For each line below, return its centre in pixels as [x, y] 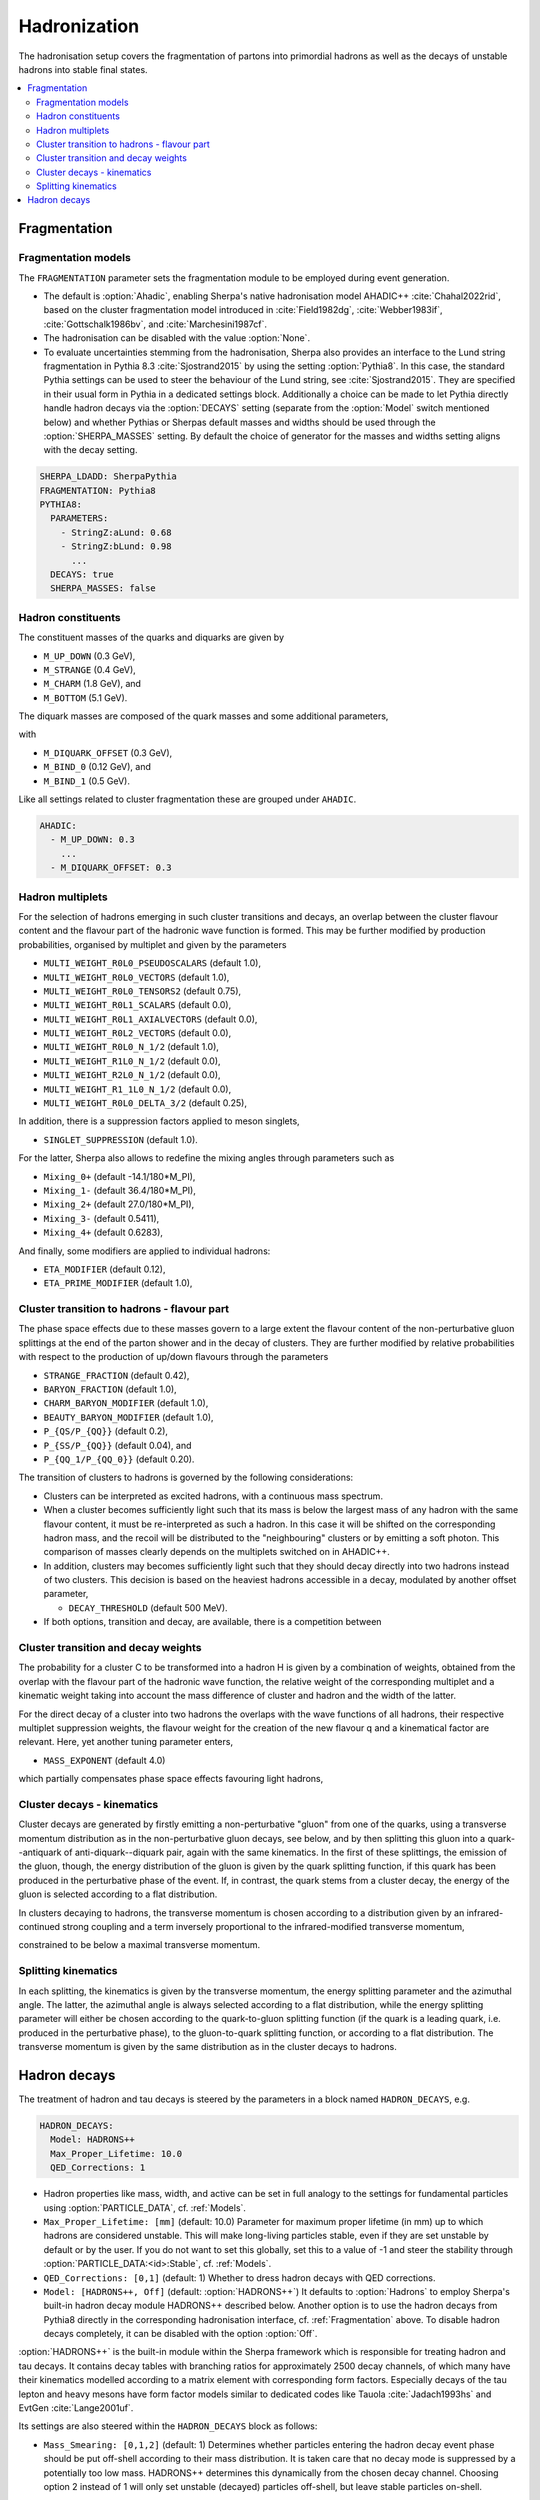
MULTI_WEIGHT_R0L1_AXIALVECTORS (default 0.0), [150, 1019]
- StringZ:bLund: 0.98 [116, 546]
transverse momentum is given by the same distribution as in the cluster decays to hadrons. [207, 2047]
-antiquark [40, 1852]
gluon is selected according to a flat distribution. [118, 1894]
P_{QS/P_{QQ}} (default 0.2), [106, 1431]
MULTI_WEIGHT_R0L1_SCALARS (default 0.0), [137, 1005]
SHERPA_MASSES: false [103, 588]
